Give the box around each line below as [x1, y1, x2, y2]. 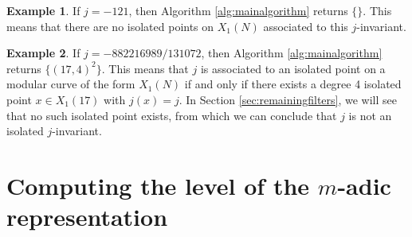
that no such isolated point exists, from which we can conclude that [6, 107, 337, 123]
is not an [348, 107, 392, 123]
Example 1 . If [6, 2, 80, 18]
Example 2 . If [6, 45, 80, 61]
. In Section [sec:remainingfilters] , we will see [179, 91, 397, 107]
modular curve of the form [6, 76, 135, 92]
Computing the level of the [6, 169, 310, 201]
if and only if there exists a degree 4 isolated [184, 76, 402, 92]
